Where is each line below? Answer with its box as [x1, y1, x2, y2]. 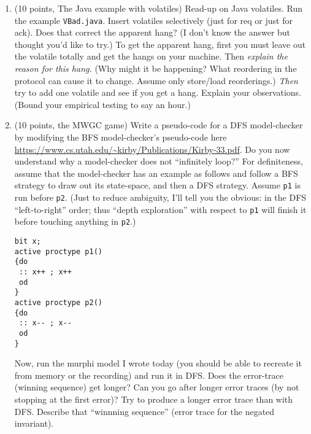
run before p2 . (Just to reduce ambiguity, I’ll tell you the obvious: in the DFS [14, 191, 307, 204]
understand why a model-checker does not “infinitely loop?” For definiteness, [14, 155, 303, 168]
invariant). [14, 417, 54, 430]
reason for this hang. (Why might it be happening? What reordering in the [14, 62, 297, 75]
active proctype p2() [14, 298, 102, 307]
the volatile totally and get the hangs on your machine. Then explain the [14, 50, 288, 63]
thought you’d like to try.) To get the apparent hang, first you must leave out [14, 37, 306, 50]
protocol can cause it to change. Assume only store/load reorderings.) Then [14, 74, 298, 87]
